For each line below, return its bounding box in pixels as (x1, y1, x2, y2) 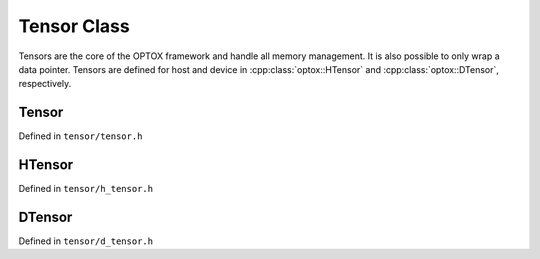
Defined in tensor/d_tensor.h (18, 235, 154, 247)
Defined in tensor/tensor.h (18, 130, 143, 142)
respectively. (18, 78, 72, 90)
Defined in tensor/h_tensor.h (18, 183, 154, 195)
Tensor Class (18, 15, 130, 37)
